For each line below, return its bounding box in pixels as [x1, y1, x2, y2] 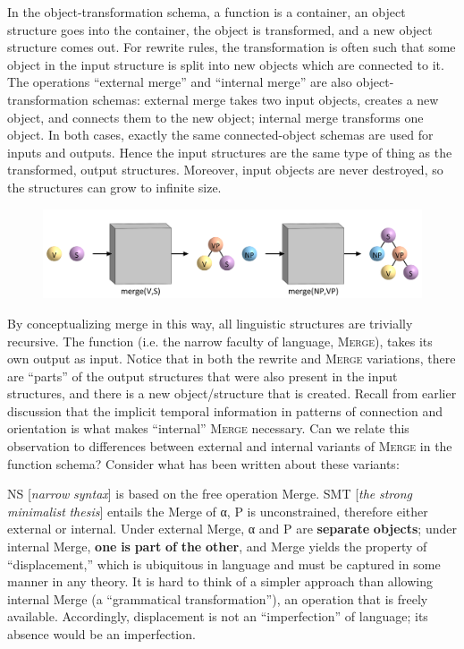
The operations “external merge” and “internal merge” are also [7, 73, 352, 91]
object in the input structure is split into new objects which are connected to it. [7, 55, 444, 73]
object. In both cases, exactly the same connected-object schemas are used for [7, 125, 434, 144]
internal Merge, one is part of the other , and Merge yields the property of [7, 537, 427, 556]
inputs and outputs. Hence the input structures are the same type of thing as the [7, 142, 452, 161]
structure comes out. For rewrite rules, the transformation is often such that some [7, 38, 456, 56]
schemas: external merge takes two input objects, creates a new [92, 90, 439, 108]
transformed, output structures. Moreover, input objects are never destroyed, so [7, 160, 443, 179]
